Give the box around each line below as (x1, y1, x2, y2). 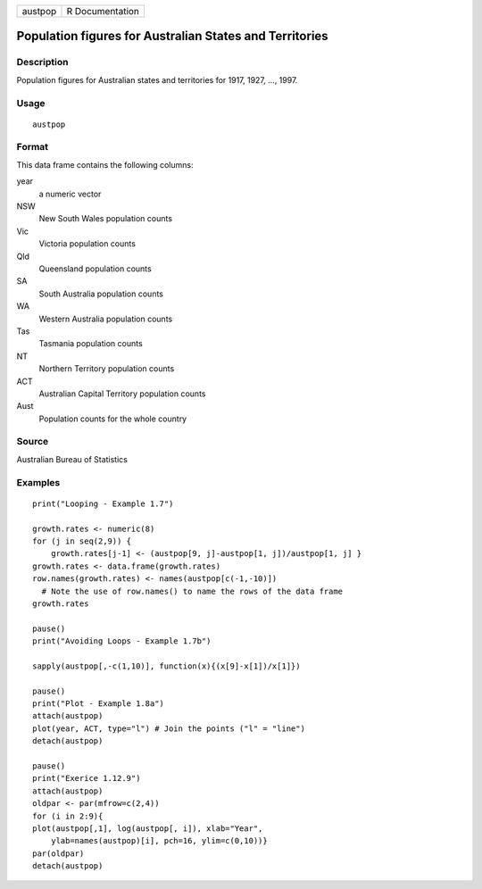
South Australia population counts (38, 288, 164, 299)
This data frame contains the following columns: (16, 159, 194, 170)
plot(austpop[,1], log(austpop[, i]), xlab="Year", (32, 823, 263, 834)
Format (16, 141, 49, 154)
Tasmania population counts (38, 338, 143, 349)
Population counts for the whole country (38, 413, 187, 424)
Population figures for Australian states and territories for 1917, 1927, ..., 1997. (16, 74, 298, 85)
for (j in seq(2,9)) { (32, 536, 132, 546)
